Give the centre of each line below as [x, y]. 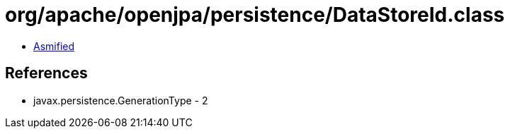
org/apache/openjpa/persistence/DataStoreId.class [255, 15]
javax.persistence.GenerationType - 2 [121, 100]
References [46, 73]
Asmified [54, 46]
